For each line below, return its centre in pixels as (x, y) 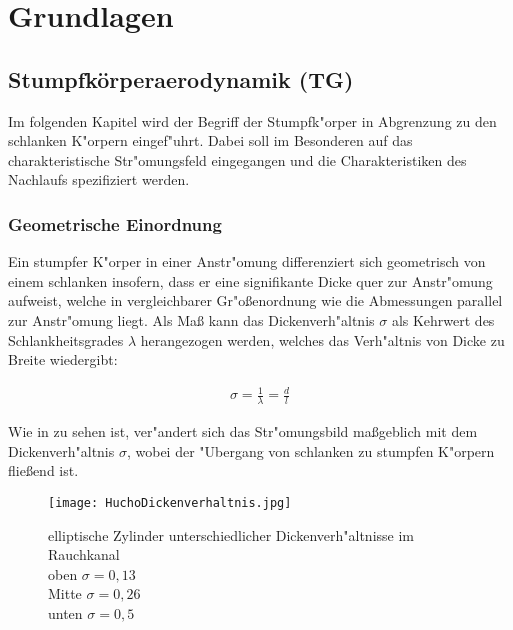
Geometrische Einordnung (115, 223)
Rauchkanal (84, 554)
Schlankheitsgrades (66, 339)
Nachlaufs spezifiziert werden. (99, 179)
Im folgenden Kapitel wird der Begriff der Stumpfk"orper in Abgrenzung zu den (252, 120)
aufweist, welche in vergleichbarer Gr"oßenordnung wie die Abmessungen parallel (255, 300)
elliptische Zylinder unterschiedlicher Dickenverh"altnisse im (231, 534)
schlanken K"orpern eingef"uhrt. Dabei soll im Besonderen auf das (210, 140)
